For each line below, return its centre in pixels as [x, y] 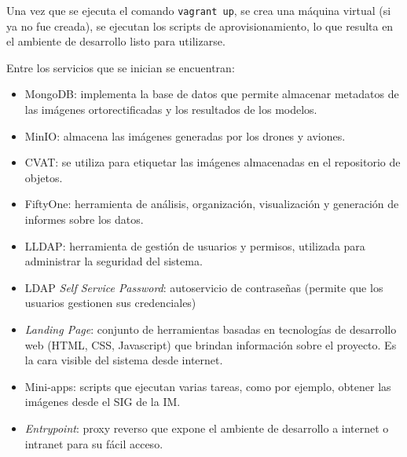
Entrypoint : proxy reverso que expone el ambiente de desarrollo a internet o [207, 428]
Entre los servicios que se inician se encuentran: [121, 67]
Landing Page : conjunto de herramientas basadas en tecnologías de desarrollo [211, 329]
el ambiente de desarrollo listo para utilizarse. [116, 41]
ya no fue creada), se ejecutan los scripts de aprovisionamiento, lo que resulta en [200, 26]
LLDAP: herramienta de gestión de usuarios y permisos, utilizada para [195, 245]
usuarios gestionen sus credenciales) [110, 303]
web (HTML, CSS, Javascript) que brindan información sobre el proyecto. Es [211, 344]
